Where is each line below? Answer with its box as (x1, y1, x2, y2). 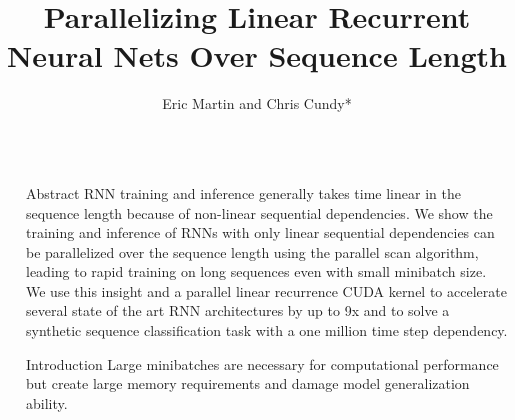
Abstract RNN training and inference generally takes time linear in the (26, 182, 461, 203)
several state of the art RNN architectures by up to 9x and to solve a (26, 300, 450, 321)
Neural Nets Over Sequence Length (7, 35, 507, 76)
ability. (26, 392, 68, 413)
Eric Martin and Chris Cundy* (162, 93, 352, 114)
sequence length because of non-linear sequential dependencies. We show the (26, 202, 493, 223)
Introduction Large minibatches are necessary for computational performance (26, 353, 499, 374)
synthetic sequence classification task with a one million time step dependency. (26, 320, 508, 341)
